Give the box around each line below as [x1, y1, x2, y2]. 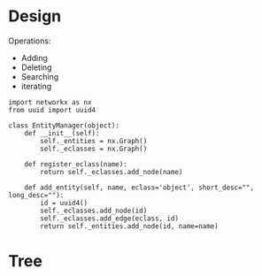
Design [8, 6, 62, 27]
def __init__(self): [24, 128, 100, 138]
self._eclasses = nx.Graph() [40, 144, 148, 153]
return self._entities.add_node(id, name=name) [40, 221, 219, 231]
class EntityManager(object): [8, 121, 120, 130]
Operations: [8, 35, 51, 46]
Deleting [20, 62, 52, 73]
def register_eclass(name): [24, 159, 127, 169]
